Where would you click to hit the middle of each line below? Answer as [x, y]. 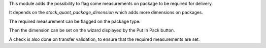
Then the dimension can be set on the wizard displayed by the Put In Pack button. [92, 30]
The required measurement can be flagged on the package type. [75, 21]
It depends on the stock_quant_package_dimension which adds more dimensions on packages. [106, 13]
